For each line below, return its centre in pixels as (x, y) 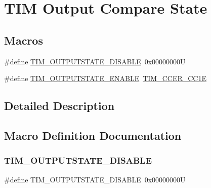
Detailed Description (59, 106)
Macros (24, 40)
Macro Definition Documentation (93, 135)
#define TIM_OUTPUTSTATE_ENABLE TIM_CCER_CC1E (105, 78)
